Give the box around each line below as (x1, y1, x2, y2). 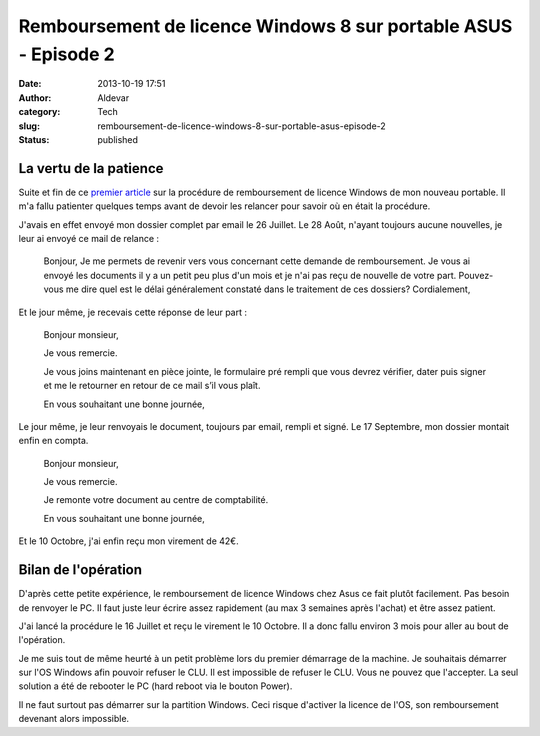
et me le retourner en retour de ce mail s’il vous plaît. (43, 380, 261, 392)
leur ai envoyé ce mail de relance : (18, 232, 160, 244)
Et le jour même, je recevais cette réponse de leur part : (18, 306, 248, 318)
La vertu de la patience (18, 160, 164, 177)
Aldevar (97, 91, 130, 104)
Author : (18, 91, 52, 104)
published (97, 133, 139, 145)
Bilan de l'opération (18, 561, 143, 579)
